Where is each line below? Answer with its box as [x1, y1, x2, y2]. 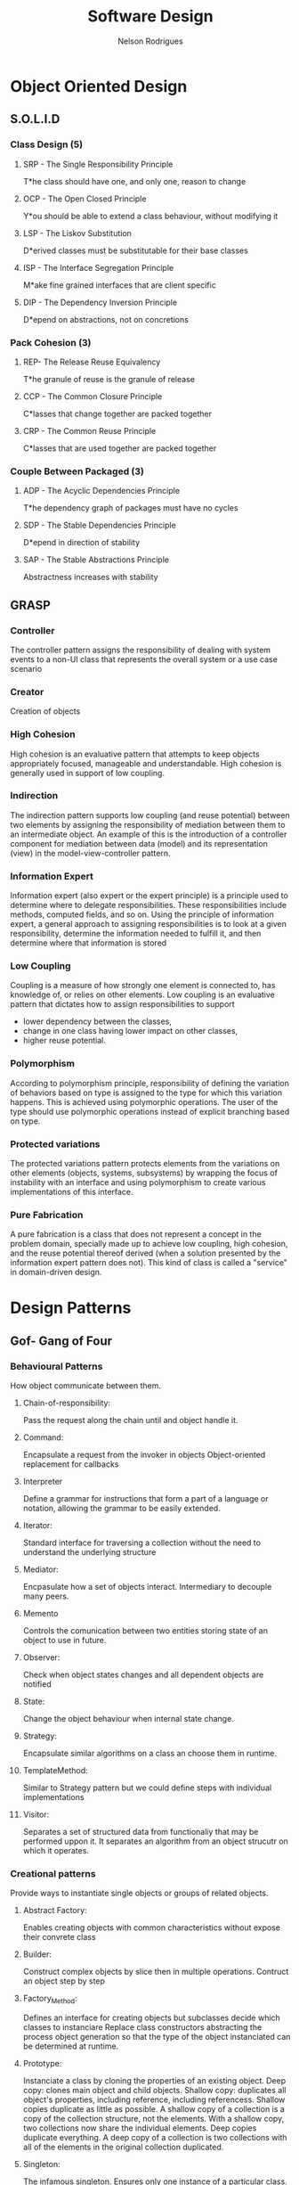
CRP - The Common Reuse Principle [22, 425, 157, 436]
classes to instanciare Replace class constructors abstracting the [22, 2022, 263, 2033]
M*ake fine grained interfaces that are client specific [22, 279, 216, 291]
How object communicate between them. [10, 1380, 161, 1391]
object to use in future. [22, 1635, 107, 1646]
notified [22, 1679, 52, 1690]
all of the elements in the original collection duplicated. [22, 2141, 224, 2153]
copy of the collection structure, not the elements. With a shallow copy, [22, 2114, 285, 2124]
